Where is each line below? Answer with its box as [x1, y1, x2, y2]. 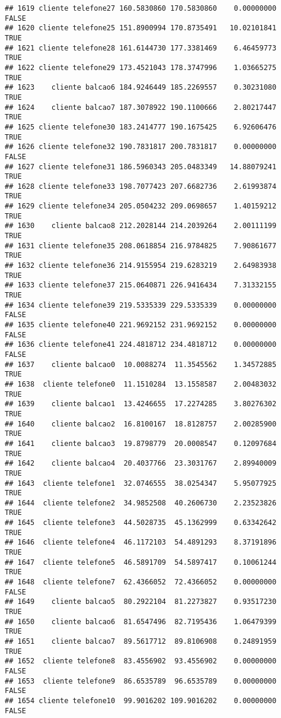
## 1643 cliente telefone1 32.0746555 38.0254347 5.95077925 [5, 479, 277, 488]
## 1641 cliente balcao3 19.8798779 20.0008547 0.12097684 [5, 439, 277, 448]
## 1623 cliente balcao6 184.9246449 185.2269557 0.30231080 [5, 83, 277, 92]
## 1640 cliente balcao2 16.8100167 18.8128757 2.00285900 [5, 419, 277, 428]
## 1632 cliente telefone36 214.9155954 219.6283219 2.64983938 [5, 261, 277, 270]
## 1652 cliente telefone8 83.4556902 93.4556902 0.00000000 [5, 657, 277, 666]
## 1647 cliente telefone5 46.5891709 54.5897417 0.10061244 [5, 558, 277, 567]
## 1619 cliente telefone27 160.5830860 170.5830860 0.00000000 [5, 4, 277, 12]
